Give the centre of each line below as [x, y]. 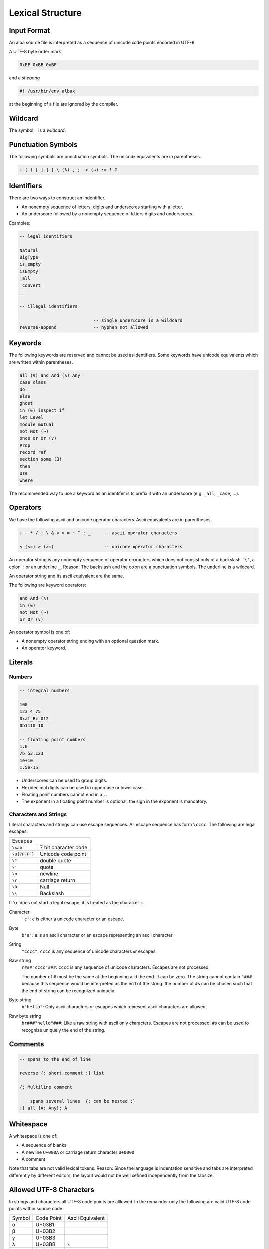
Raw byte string [25, 1016]
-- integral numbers [45, 690]
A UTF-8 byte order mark [35, 52]
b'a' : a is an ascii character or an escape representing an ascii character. [98, 935]
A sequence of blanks [44, 1145]
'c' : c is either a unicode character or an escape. [73, 919]
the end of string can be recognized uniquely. [68, 990]
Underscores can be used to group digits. [64, 781]
